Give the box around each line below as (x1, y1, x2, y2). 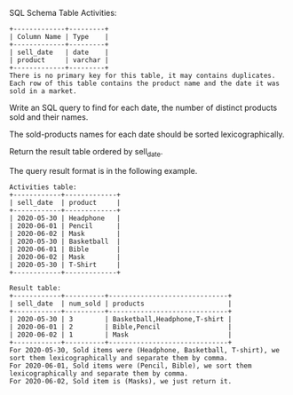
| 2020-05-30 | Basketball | (9, 237, 122, 246)
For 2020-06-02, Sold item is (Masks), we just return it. (9, 376, 233, 385)
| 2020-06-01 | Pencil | (9, 221, 122, 230)
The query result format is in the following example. (9, 165, 198, 176)
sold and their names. (9, 112, 89, 122)
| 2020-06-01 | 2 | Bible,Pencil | (9, 322, 233, 331)
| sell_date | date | (9, 48, 109, 57)
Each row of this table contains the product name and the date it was (9, 79, 280, 88)
